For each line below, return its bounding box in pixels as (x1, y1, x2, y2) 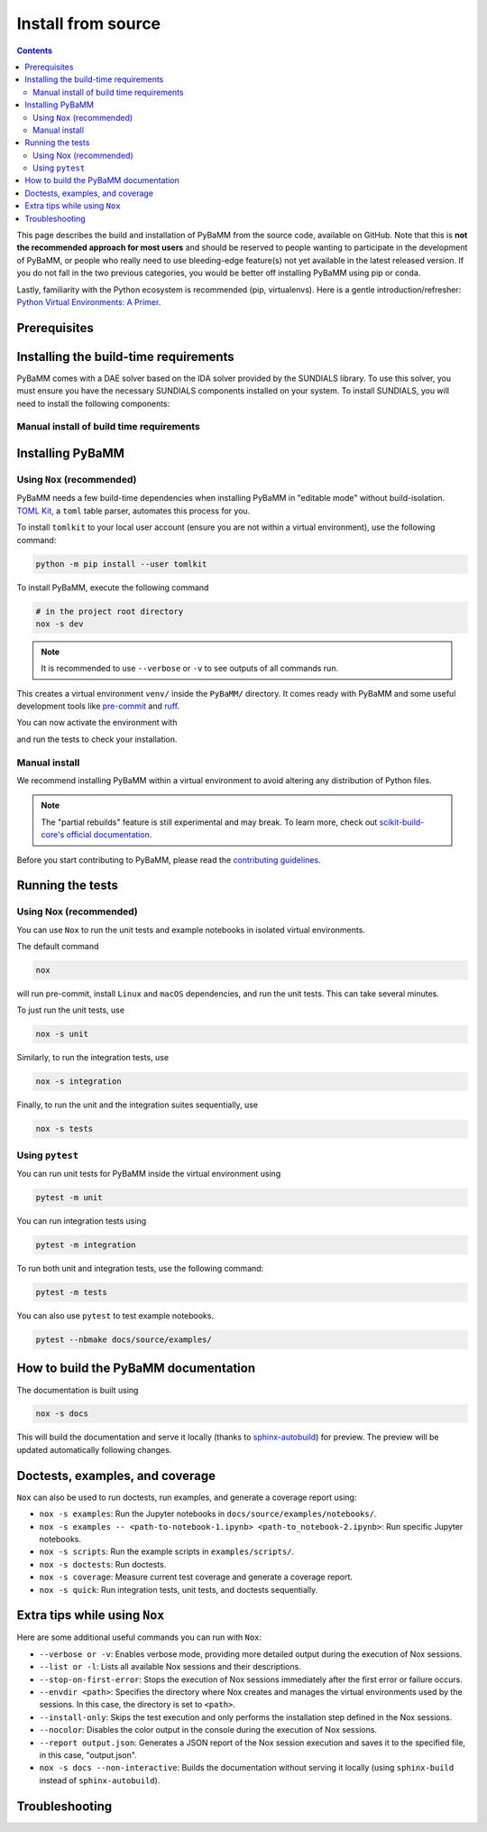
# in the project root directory (35, 606, 184, 616)
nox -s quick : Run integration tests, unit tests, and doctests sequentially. (39, 1584, 318, 1595)
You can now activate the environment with (16, 717, 178, 728)
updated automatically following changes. (16, 1444, 172, 1455)
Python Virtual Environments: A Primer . (16, 296, 161, 307)
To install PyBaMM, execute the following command (16, 582, 209, 593)
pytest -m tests (35, 1287, 108, 1298)
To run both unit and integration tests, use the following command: (16, 1263, 264, 1274)
